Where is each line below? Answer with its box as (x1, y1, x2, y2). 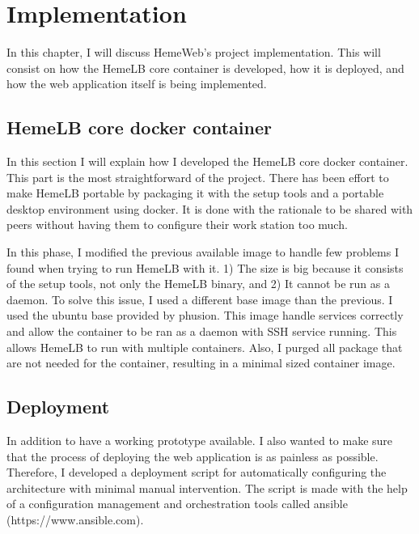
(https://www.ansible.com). (6, 511, 144, 528)
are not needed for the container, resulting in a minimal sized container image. (6, 354, 396, 371)
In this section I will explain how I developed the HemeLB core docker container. (6, 153, 408, 170)
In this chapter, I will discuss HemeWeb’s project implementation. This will (6, 44, 381, 61)
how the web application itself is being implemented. (6, 75, 267, 92)
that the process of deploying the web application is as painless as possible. (6, 447, 379, 464)
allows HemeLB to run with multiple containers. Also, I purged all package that (6, 338, 403, 355)
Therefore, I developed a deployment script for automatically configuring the (6, 464, 387, 481)
